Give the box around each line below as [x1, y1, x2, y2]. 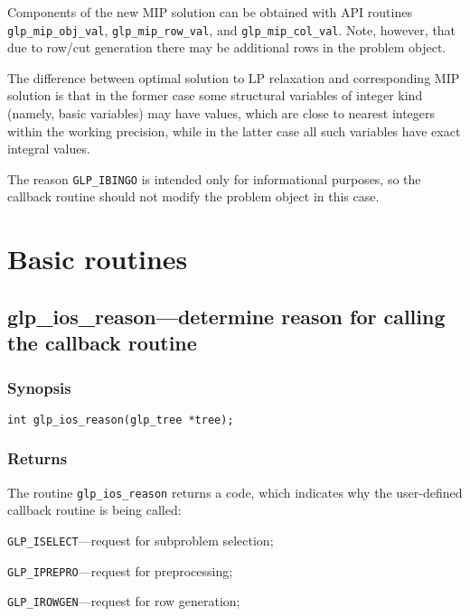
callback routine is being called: [7, 500, 182, 519]
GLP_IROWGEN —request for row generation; [7, 592, 240, 611]
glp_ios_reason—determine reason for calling [7, 302, 446, 330]
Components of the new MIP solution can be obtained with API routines [7, 3, 412, 21]
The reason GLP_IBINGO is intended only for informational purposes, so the [7, 169, 421, 188]
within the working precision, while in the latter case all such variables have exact [7, 121, 461, 140]
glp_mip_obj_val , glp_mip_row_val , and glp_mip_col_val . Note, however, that [7, 20, 456, 39]
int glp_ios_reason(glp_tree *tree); [7, 413, 234, 426]
